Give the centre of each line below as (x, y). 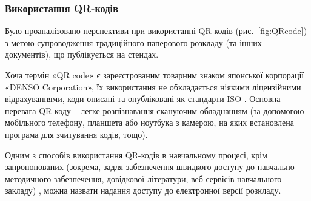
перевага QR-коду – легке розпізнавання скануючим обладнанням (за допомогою (155, 110)
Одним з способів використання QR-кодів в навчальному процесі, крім (136, 155)
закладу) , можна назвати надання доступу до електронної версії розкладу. (143, 190)
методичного (28, 178)
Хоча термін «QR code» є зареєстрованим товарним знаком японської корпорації (155, 75)
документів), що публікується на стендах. (82, 54)
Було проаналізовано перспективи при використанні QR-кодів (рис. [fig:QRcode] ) (156, 31)
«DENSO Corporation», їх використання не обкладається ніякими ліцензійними (153, 87)
